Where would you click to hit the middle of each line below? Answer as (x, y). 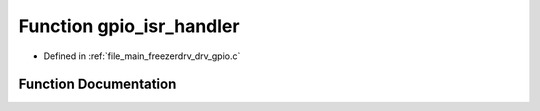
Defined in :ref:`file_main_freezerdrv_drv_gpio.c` (142, 56)
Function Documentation (97, 84)
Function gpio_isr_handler (129, 26)
